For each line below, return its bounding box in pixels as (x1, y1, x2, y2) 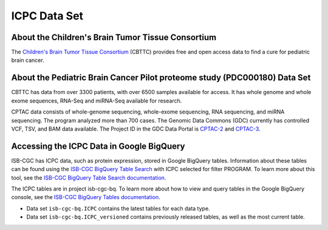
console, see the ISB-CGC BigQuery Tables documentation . (11, 194, 160, 201)
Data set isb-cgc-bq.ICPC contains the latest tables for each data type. (26, 205, 210, 212)
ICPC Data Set (11, 9, 84, 22)
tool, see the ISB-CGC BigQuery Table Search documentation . (11, 174, 166, 181)
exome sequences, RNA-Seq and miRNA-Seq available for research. (11, 97, 182, 104)
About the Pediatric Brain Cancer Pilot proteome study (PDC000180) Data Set (11, 73, 311, 83)
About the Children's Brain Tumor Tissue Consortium (11, 32, 217, 42)
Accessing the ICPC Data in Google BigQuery (11, 141, 185, 151)
